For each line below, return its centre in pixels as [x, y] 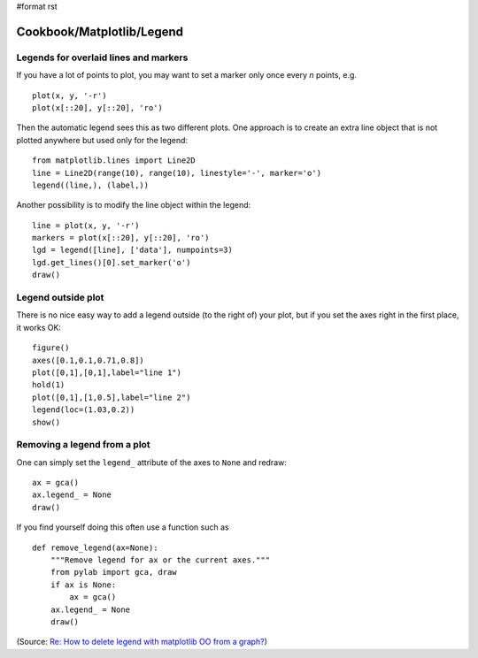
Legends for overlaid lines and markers [102, 57]
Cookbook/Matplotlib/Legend [100, 31]
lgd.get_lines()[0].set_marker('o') [112, 262]
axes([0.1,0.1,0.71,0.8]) [89, 360]
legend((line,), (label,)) [91, 185]
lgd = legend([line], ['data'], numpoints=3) [133, 250]
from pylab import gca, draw [113, 572]
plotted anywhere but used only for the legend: [102, 140]
